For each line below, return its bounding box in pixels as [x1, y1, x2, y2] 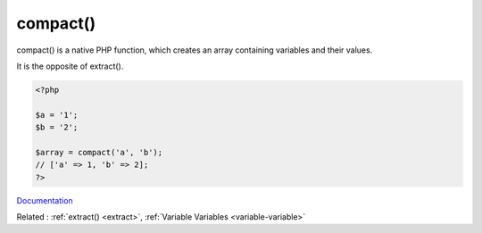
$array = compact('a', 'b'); [35, 147, 163, 157]
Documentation [16, 195, 73, 205]
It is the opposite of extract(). [16, 61, 124, 71]
